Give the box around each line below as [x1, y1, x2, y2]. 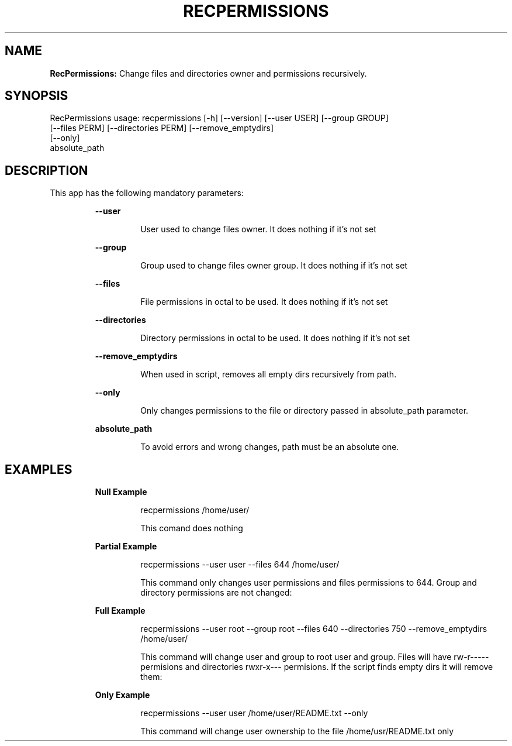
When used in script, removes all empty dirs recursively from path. [140, 369, 397, 380]
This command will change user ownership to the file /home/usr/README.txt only [140, 726, 454, 737]
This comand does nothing [140, 523, 243, 534]
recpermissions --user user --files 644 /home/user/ [140, 559, 340, 570]
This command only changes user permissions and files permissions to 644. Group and [140, 577, 477, 588]
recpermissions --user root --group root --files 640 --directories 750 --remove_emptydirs [140, 624, 487, 634]
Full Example [95, 606, 146, 616]
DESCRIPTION [5, 163, 88, 178]
